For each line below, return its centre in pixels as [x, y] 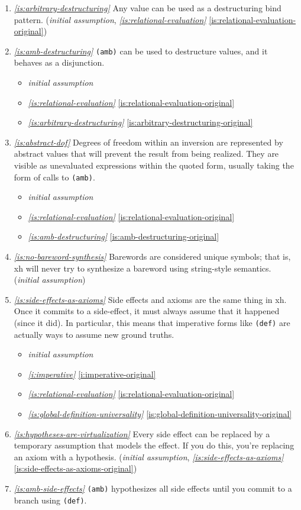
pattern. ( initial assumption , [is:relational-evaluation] [110, 19]
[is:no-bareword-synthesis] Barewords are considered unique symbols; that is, [152, 256]
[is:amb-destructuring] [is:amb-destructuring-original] [124, 236]
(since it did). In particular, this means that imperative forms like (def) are [152, 322]
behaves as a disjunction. [59, 62]
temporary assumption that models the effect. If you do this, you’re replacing [154, 445]
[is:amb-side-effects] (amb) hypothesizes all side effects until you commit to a [153, 488]
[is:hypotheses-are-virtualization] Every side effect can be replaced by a [142, 433]
